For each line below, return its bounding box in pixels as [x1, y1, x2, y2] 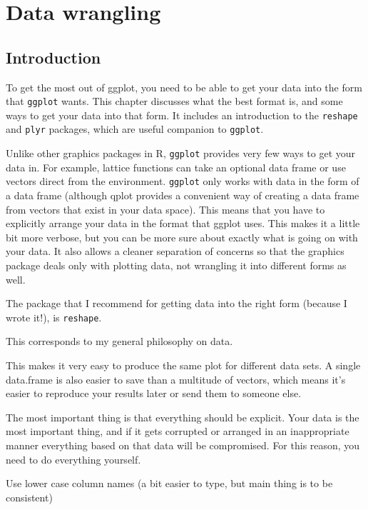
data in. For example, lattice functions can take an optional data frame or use [6, 159, 346, 174]
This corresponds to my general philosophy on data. [6, 334, 233, 349]
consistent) [6, 489, 53, 504]
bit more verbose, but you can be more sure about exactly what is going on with [6, 229, 358, 244]
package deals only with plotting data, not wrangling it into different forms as [6, 258, 347, 273]
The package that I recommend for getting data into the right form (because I [6, 296, 347, 311]
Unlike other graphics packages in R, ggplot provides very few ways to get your [6, 146, 356, 161]
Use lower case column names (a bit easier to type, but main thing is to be [6, 476, 333, 491]
